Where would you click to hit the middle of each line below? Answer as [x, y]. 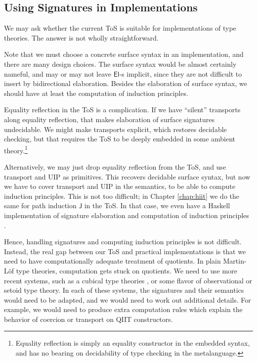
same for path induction [40, 205]
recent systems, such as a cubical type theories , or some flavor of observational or [128, 280]
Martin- [235, 261]
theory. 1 [16, 149]
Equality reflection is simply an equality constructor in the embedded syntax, [133, 343]
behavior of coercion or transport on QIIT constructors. [88, 319]
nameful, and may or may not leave [58, 73]
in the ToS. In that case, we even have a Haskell [157, 205]
